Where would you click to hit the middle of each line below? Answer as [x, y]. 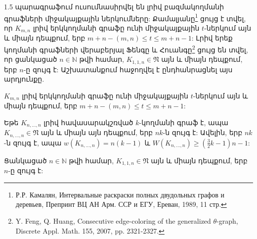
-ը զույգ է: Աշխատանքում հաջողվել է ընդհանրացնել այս [128, 69]
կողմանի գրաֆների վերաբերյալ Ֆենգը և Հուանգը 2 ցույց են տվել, [126, 48]
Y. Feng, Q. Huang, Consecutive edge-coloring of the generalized [113, 220]
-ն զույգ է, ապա [33, 142]
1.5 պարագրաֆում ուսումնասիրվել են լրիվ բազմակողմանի [114, 6]
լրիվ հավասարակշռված [88, 122]
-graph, [227, 220]
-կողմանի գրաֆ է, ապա [184, 122]
